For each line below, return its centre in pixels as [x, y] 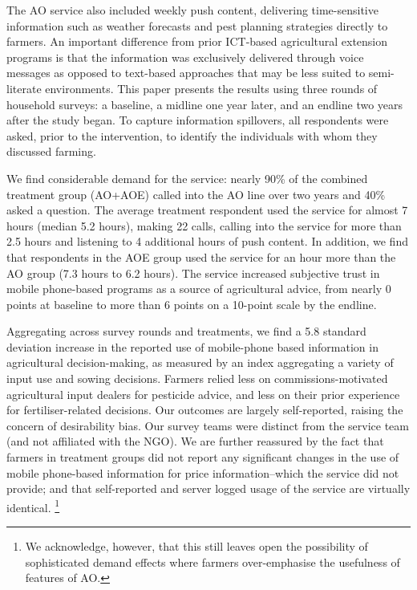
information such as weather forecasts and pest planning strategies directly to [197, 25]
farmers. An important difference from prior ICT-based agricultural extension [197, 41]
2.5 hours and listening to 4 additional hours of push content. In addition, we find [207, 241]
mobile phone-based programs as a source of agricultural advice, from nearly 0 [199, 289]
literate [24, 88]
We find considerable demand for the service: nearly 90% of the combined [187, 178]
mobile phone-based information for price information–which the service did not [203, 472]
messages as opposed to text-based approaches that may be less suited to [186, 73]
